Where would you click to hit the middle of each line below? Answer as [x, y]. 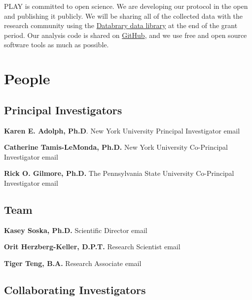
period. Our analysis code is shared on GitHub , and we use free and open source [126, 35]
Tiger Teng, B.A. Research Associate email [73, 263]
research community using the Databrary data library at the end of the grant [121, 25]
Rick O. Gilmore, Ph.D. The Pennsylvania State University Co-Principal [119, 173]
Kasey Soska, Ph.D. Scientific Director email [76, 230]
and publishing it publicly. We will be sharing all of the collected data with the [124, 16]
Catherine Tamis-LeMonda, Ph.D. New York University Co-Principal [116, 147]
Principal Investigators [63, 110]
